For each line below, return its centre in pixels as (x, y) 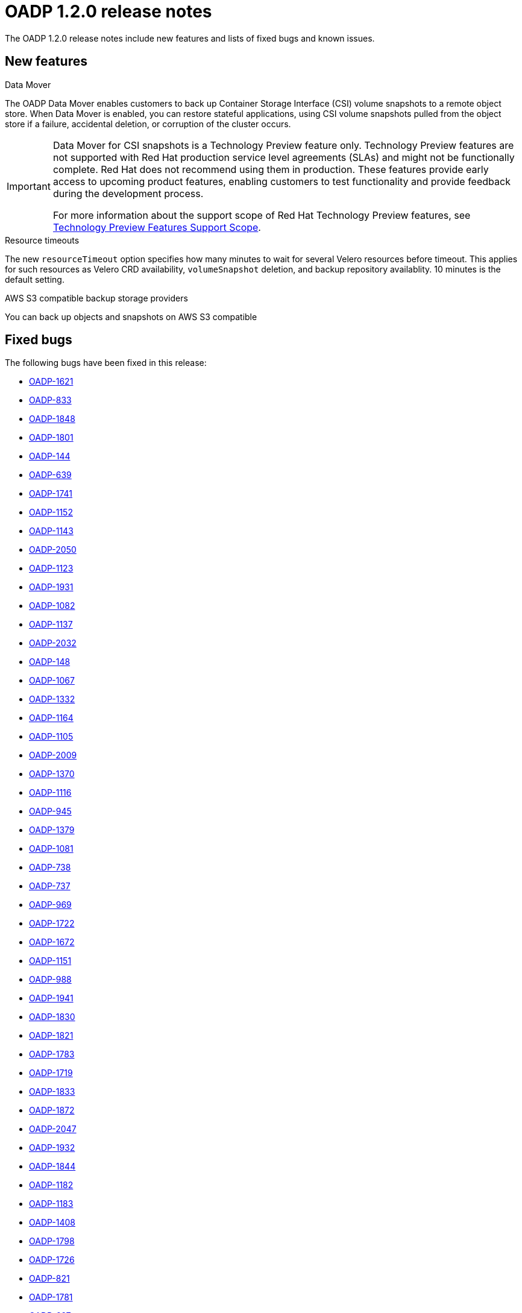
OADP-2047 (53, 1129)
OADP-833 (50, 400)
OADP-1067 (52, 681)
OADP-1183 (51, 1204)
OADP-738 (50, 867)
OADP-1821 (51, 1036)
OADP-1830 (52, 1017)
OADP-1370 (52, 774)
